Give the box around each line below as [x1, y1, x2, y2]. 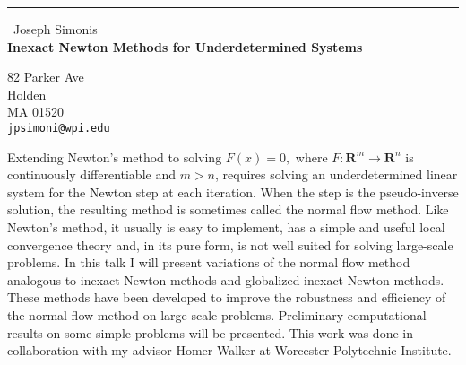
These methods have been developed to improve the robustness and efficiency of [7, 288, 446, 307]
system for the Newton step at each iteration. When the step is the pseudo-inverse [7, 182, 459, 201]
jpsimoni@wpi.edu [7, 121, 110, 135]
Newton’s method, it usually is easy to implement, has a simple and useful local [7, 218, 445, 236]
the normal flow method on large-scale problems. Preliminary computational [7, 305, 427, 324]
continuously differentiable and [7, 165, 176, 184]
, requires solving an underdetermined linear [215, 165, 458, 184]
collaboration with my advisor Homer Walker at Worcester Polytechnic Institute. [7, 341, 452, 360]
